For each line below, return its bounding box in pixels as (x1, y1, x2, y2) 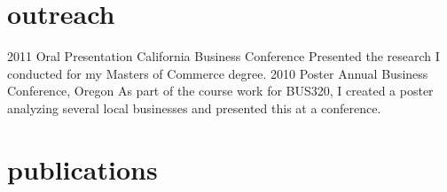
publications (7, 150, 158, 187)
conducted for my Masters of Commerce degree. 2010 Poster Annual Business (7, 64, 428, 82)
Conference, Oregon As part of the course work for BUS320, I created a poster (7, 81, 434, 100)
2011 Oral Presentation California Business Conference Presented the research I (7, 47, 440, 65)
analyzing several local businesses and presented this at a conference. (7, 98, 381, 117)
